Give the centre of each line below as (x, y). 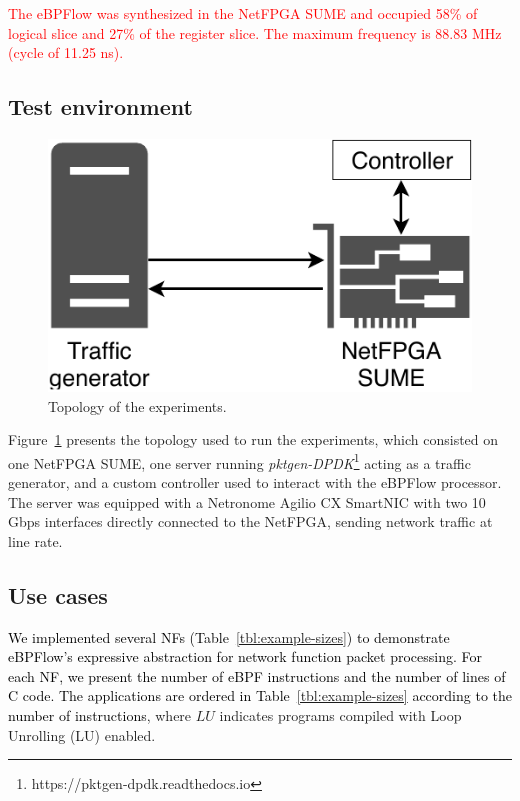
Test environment (100, 106)
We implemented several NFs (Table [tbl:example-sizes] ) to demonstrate (229, 636)
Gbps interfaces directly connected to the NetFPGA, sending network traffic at (250, 521)
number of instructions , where (100, 714)
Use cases (58, 594)
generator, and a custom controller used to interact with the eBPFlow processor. (255, 482)
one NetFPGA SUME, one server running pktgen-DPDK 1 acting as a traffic (239, 461)
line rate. (35, 540)
